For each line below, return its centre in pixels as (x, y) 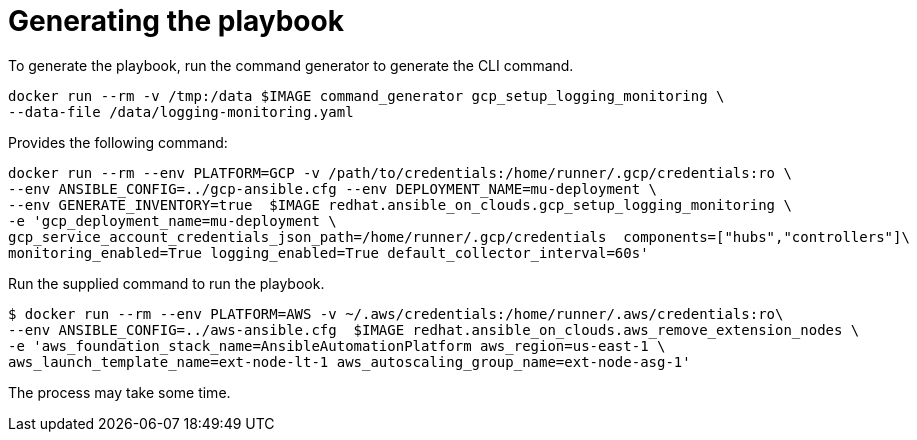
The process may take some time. (119, 392)
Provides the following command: (118, 142)
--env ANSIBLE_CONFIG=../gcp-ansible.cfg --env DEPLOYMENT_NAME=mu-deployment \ (333, 188)
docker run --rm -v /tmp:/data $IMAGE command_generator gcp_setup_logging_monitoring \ (366, 95)
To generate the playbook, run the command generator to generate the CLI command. (291, 65)
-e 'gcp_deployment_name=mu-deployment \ (172, 220)
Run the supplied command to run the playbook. (166, 283)
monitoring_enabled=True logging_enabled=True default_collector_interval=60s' (328, 252)
